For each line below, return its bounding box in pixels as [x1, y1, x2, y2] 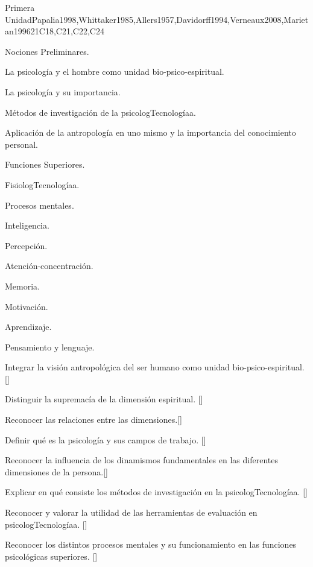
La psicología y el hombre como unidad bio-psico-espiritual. [5, 65, 224, 78]
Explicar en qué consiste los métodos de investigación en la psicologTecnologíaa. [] [5, 486, 308, 498]
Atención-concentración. [5, 259, 93, 272]
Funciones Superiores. [5, 158, 85, 171]
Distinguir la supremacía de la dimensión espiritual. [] [5, 393, 203, 405]
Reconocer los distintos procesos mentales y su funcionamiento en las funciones [5, 538, 297, 551]
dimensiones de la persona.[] [5, 465, 108, 478]
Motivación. [5, 300, 48, 312]
